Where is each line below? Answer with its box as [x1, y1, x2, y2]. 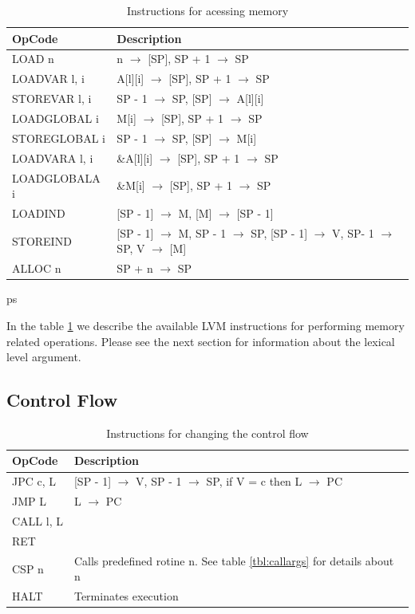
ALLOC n [12, 260, 61, 277]
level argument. [6, 348, 81, 365]
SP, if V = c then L [206, 473, 302, 490]
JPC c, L [12, 473, 57, 490]
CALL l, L [12, 513, 63, 529]
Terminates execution [73, 588, 179, 604]
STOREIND [12, 232, 72, 249]
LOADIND [12, 204, 65, 221]
